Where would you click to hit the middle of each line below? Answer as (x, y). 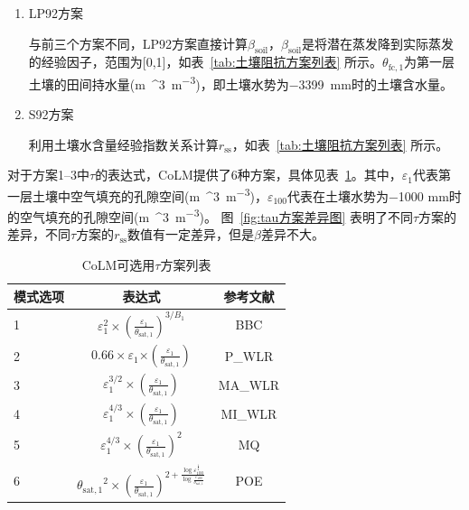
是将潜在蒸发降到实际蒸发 (378, 43)
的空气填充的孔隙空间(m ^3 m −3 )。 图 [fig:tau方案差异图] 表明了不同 (210, 215)
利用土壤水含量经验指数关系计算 (123, 144)
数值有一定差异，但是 (190, 234)
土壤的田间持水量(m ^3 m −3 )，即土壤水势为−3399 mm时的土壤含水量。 (240, 82)
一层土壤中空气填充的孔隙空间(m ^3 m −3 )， (137, 194)
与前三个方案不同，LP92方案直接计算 (138, 43)
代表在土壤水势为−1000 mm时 (374, 195)
